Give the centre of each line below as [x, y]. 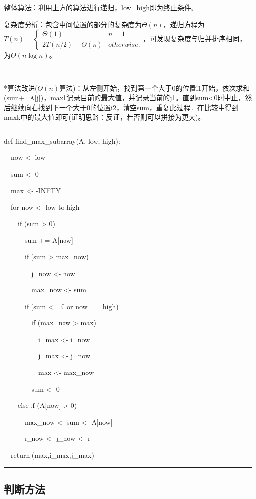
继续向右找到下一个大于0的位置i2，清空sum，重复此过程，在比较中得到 [125, 107]
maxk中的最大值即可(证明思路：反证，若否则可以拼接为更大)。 [105, 117]
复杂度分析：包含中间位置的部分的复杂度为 [73, 24]
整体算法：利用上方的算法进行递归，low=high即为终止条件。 [101, 7]
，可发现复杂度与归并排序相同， [195, 39]
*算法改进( [21, 88]
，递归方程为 [184, 24]
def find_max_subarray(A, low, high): [62, 140]
